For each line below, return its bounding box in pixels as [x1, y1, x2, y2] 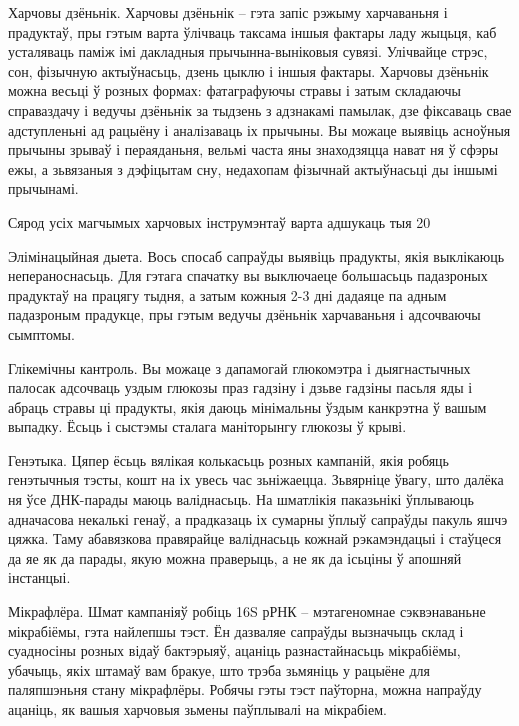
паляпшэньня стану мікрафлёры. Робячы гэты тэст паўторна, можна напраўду [8, 679, 482, 700]
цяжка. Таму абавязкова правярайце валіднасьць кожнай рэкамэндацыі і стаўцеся [8, 528, 502, 549]
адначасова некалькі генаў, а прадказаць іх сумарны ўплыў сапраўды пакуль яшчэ [8, 508, 508, 529]
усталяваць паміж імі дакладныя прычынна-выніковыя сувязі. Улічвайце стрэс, [8, 41, 488, 62]
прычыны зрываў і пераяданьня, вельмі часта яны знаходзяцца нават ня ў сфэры [8, 139, 499, 160]
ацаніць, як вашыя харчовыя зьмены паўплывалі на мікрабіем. [8, 699, 387, 719]
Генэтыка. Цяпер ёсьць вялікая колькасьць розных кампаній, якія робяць [8, 449, 449, 470]
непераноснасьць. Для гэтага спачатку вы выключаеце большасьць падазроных [8, 265, 488, 286]
